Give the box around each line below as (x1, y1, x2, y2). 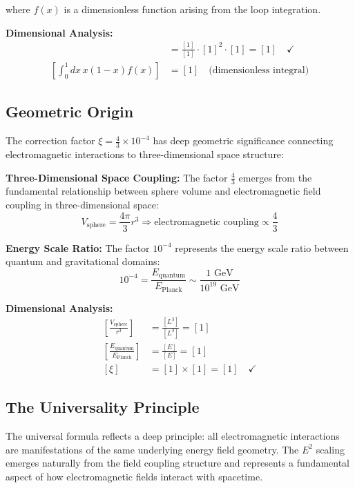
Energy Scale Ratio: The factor (6, 240, 150, 255)
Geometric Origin (6, 101, 134, 122)
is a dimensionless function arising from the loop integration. (64, 2, 321, 16)
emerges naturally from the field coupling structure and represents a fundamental (6, 456, 349, 470)
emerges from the (238, 170, 312, 184)
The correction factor (6, 133, 95, 148)
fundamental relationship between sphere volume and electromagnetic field (6, 184, 321, 198)
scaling (316, 442, 345, 456)
